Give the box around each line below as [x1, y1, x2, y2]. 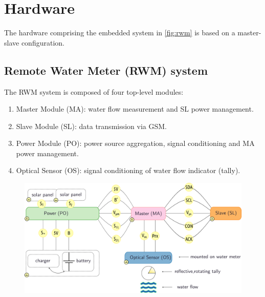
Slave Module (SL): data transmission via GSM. [16, 120, 167, 131]
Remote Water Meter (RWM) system [4, 62, 208, 78]
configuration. [21, 37, 64, 48]
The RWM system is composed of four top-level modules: [4, 86, 184, 97]
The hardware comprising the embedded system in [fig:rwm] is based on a [4, 27, 235, 38]
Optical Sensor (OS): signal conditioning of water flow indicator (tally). [16, 165, 240, 176]
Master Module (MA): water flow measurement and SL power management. [16, 103, 254, 114]
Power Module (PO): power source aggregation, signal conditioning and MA [16, 138, 255, 148]
